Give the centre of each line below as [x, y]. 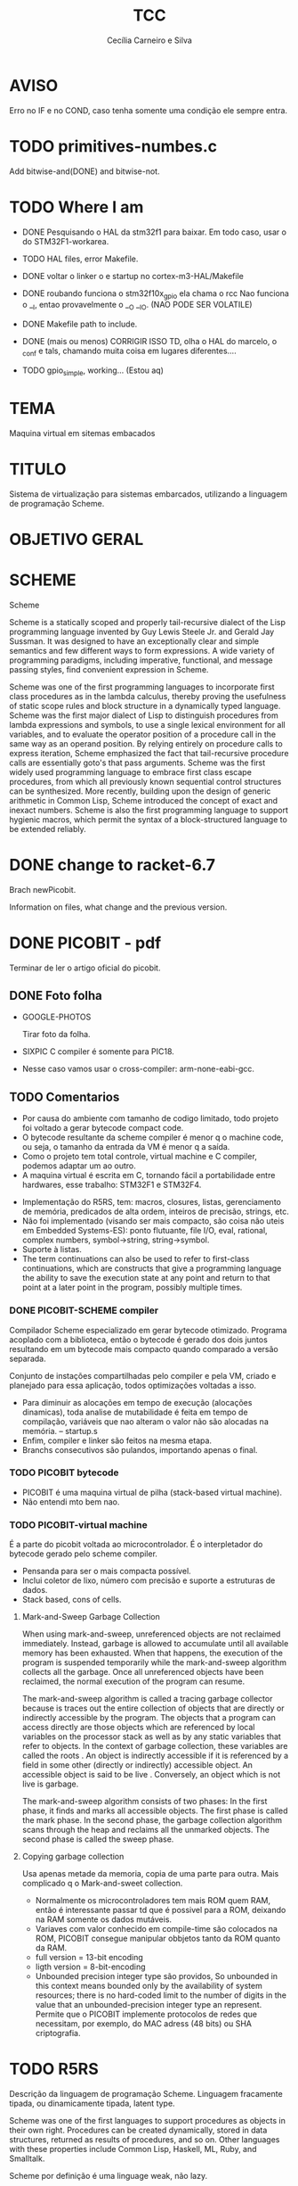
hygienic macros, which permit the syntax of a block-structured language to [148, 819]
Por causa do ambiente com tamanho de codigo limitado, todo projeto [150, 1118]
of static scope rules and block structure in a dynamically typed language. [145, 705]
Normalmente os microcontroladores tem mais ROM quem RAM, [153, 1901]
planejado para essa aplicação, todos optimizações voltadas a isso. [133, 1385]
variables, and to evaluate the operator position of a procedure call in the [143, 734]
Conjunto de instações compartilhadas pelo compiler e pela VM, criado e [143, 1375]
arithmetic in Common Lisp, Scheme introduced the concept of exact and [144, 800]
